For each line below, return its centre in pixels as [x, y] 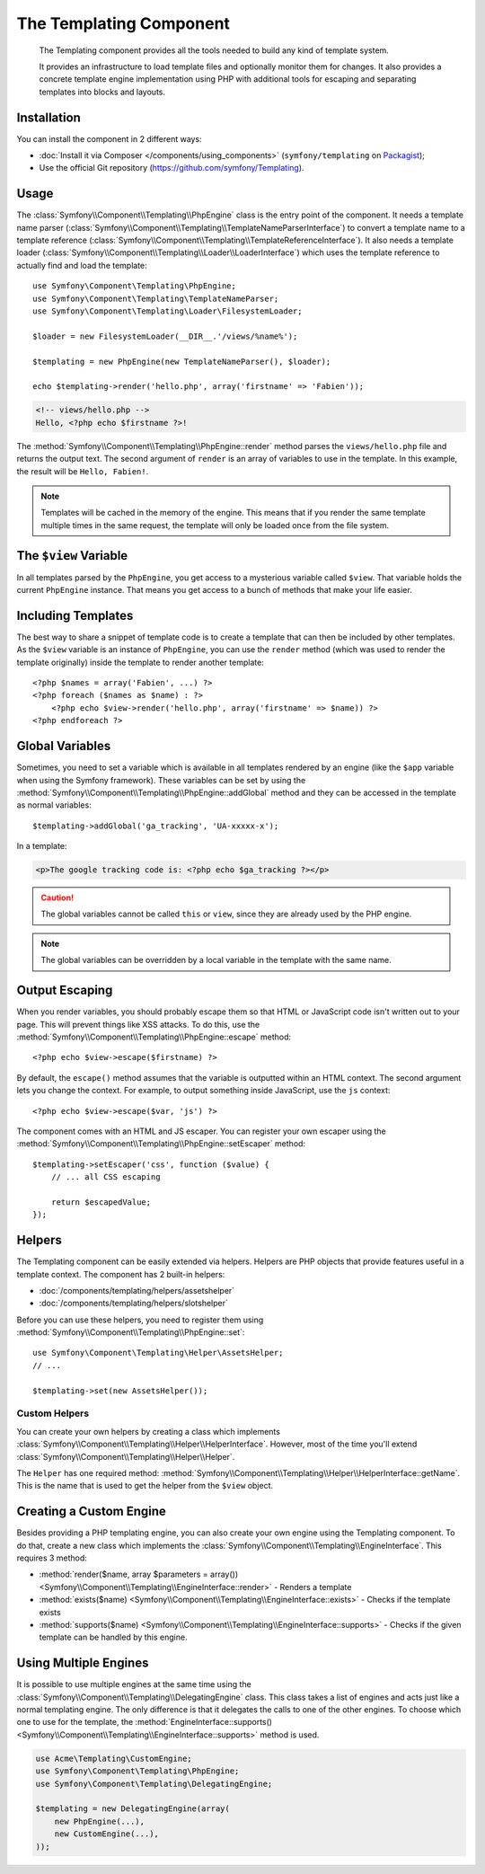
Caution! [57, 897]
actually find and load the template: [82, 265]
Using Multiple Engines [83, 1663]
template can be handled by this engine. [113, 1637]
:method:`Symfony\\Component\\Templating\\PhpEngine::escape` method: [154, 1037]
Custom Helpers [53, 1413]
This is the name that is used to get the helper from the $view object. [145, 1486]
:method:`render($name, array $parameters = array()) [138, 1574]
